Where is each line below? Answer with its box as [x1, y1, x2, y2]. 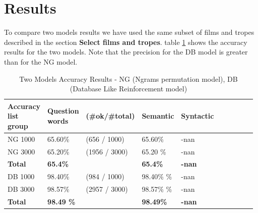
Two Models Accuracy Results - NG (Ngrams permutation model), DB [19, 73, 238, 84]
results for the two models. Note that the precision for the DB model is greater [4, 46, 248, 57]
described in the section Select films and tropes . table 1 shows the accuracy [4, 36, 247, 47]
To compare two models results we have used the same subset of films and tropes [4, 27, 254, 37]
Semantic [142, 111, 174, 121]
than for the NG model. [4, 56, 78, 67]
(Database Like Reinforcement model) [70, 83, 187, 94]
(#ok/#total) [86, 111, 135, 121]
